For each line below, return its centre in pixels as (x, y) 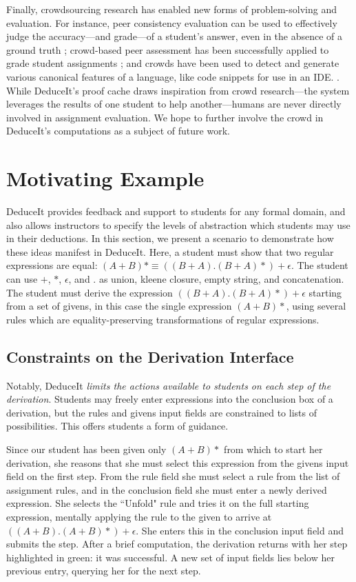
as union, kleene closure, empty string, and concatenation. (221, 279)
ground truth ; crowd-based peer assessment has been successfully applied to (168, 49)
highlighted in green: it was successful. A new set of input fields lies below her (170, 557)
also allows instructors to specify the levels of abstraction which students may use (178, 224)
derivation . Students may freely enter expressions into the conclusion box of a (170, 399)
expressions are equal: (52, 265)
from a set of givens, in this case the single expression (119, 306)
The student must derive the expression (90, 292)
